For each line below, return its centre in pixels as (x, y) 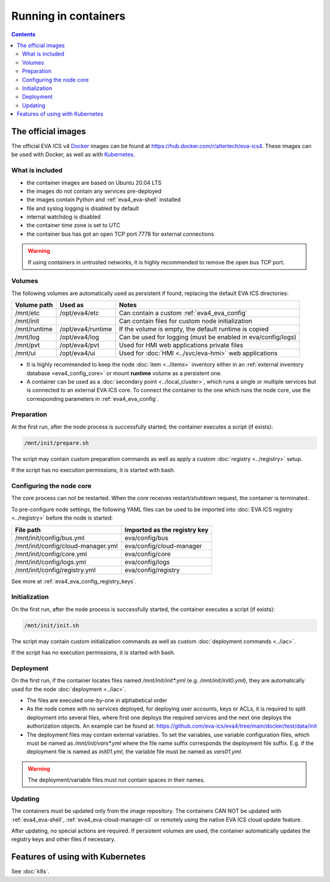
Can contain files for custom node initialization (186, 321)
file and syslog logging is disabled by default (83, 208)
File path (28, 529)
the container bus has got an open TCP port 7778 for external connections (120, 234)
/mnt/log (27, 337)
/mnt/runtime (34, 329)
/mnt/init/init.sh (52, 625)
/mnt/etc (27, 313)
